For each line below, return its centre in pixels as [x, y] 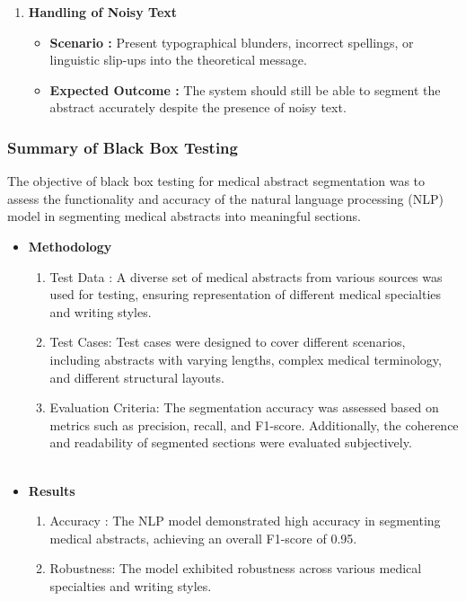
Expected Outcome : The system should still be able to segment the [245, 89]
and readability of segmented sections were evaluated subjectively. [231, 442]
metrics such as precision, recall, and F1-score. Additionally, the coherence [254, 424]
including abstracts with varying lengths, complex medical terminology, [246, 359]
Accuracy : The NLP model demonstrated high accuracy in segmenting [245, 521]
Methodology [70, 246]
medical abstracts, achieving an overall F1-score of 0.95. [203, 538]
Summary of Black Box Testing [123, 147]
